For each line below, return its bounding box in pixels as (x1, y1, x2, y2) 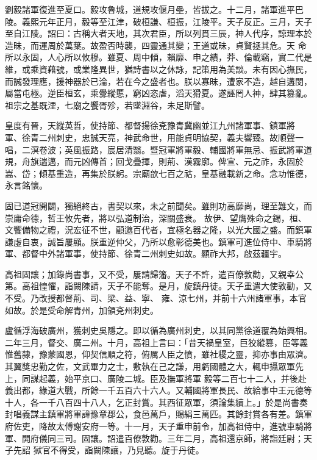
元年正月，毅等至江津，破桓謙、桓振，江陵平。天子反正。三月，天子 (38, 15, 312, 27)
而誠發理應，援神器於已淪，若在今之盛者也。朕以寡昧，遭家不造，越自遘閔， (5, 74, 312, 87)
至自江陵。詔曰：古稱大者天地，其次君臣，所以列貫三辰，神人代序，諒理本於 (5, 27, 312, 40)
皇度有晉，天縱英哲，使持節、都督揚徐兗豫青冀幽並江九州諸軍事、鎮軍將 (5, 119, 295, 132)
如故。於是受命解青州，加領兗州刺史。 (5, 303, 158, 316)
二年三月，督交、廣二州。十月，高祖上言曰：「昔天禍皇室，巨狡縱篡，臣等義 (5, 336, 308, 348)
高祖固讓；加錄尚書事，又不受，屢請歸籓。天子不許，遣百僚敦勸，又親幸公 (5, 267, 304, 280)
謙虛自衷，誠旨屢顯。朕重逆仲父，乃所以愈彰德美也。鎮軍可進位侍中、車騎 (5, 235, 304, 248)
